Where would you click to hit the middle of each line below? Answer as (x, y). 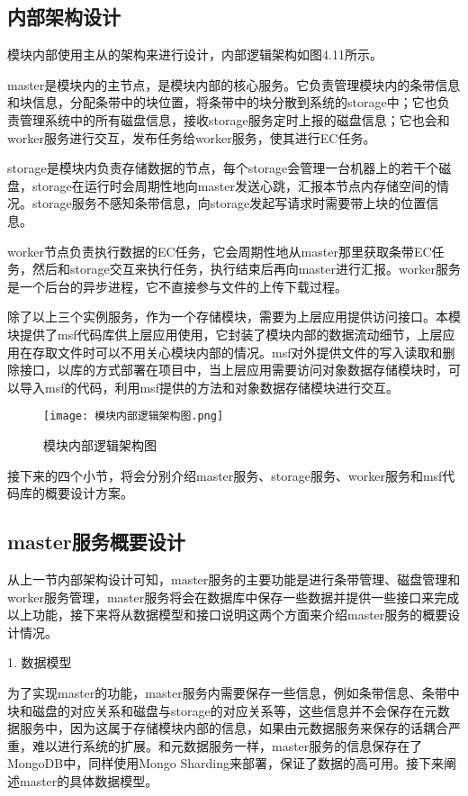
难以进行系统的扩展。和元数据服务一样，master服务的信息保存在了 (227, 745)
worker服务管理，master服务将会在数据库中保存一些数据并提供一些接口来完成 (234, 597)
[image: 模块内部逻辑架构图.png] (134, 416)
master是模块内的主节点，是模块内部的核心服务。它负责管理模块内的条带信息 (234, 84)
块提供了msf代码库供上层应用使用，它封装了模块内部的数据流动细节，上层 (225, 334)
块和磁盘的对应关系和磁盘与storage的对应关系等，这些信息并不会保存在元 (222, 710)
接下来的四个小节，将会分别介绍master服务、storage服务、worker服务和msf (225, 475)
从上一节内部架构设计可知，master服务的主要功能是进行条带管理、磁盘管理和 (234, 579)
